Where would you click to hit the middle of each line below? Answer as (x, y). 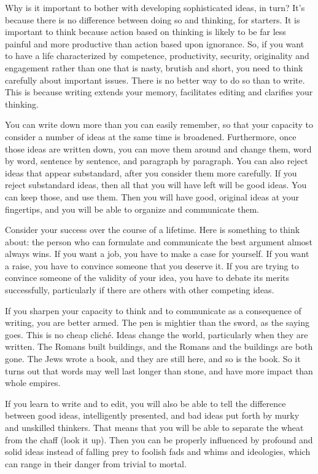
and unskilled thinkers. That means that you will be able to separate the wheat (154, 427)
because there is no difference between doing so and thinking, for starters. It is (153, 19)
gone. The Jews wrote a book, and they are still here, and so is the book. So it (153, 359)
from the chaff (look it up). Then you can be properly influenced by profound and (159, 439)
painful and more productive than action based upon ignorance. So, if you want (155, 43)
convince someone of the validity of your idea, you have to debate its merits (147, 278)
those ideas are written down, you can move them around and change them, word (158, 148)
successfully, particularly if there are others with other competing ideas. (140, 290)
